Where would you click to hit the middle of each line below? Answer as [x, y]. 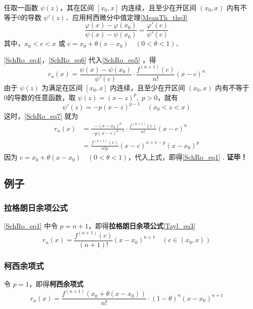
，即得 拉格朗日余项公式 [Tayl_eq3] [142, 225]
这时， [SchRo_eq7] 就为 [41, 115]
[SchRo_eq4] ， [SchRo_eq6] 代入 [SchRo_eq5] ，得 [80, 59]
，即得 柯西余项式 [56, 284]
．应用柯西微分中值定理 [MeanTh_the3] [126, 17]
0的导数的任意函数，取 [40, 97]
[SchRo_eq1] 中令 [31, 225]
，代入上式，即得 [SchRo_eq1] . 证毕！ [188, 157]
